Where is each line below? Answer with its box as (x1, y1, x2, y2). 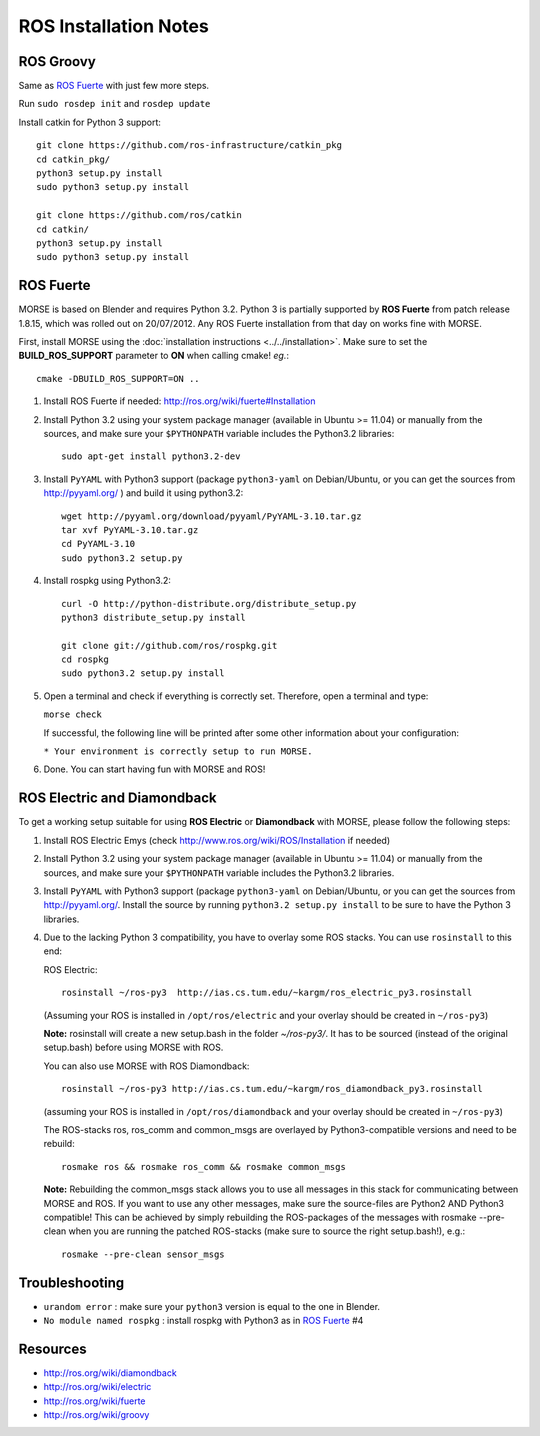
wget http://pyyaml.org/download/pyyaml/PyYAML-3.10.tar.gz (61, 510, 362, 522)
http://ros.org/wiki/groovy (43, 1409, 150, 1421)
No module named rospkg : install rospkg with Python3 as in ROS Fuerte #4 (43, 1315, 364, 1326)
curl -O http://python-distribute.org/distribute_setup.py (61, 598, 357, 609)
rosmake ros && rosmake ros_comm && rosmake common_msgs (61, 1161, 347, 1172)
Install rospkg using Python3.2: (43, 575, 172, 587)
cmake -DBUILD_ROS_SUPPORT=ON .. (36, 373, 200, 384)
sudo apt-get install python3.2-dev (61, 451, 241, 462)
